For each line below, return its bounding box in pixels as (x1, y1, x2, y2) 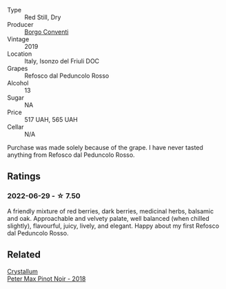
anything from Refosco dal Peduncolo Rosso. (7, 151, 136, 159)
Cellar (7, 123, 24, 131)
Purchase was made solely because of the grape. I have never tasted (7, 144, 203, 151)
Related (7, 249, 41, 261)
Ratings (7, 171, 41, 182)
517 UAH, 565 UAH (24, 116, 78, 123)
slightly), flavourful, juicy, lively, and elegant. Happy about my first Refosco (7, 222, 219, 230)
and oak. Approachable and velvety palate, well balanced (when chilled (7, 214, 210, 222)
